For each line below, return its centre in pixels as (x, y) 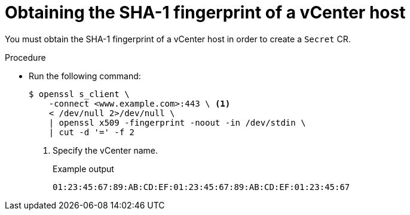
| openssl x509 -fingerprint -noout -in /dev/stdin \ (177, 122)
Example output (83, 169)
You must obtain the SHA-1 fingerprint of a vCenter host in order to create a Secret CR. (178, 39)
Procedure (25, 57)
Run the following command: (85, 76)
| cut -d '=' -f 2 (92, 132)
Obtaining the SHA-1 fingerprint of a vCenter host (205, 13)
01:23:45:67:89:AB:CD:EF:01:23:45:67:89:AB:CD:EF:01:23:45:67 (201, 187)
